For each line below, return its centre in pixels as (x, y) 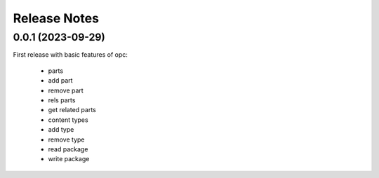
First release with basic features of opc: (70, 55)
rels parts (62, 100)
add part (60, 81)
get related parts (72, 110)
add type (61, 130)
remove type (66, 139)
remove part (66, 90)
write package (69, 159)
